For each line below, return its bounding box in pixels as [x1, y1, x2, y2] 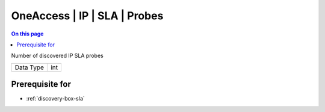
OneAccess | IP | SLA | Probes [11, 9, 164, 22]
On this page [11, 30, 44, 37]
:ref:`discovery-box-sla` [26, 95, 85, 102]
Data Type [14, 63, 45, 72]
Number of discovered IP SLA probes [11, 52, 104, 60]
